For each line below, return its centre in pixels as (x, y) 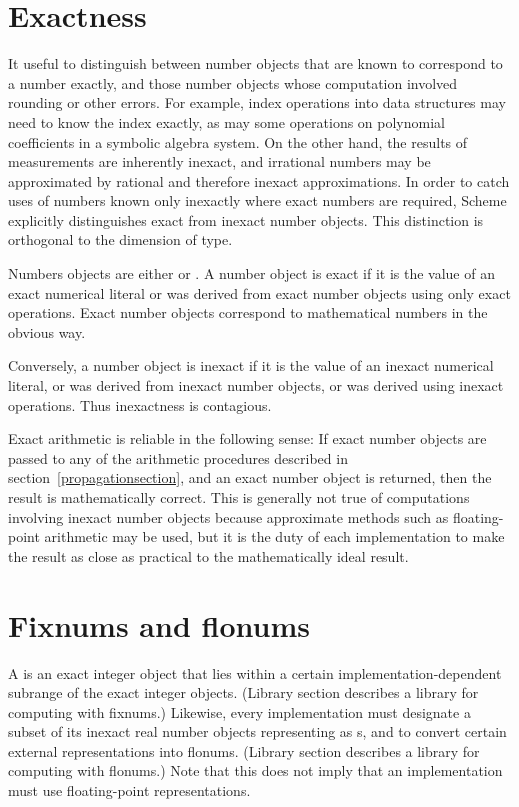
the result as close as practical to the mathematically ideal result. (208, 555)
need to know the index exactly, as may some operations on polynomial (226, 121)
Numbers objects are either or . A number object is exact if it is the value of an (251, 273)
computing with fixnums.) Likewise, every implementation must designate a (239, 711)
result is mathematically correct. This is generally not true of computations (239, 497)
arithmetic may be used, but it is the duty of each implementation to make (274, 536)
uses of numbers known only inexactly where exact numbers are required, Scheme (257, 200)
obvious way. (47, 331)
